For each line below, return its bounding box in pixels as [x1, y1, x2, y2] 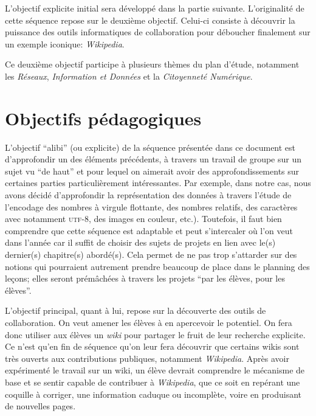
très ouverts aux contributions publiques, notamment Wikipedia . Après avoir [5, 352, 289, 364]
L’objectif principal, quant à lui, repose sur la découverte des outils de [5, 304, 266, 317]
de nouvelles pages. [5, 400, 76, 412]
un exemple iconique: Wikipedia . [5, 37, 125, 50]
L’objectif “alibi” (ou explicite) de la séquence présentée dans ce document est [5, 140, 296, 153]
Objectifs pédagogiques [5, 105, 202, 130]
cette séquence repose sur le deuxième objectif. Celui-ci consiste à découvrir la [5, 13, 295, 26]
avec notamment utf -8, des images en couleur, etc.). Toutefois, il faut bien [5, 212, 282, 225]
